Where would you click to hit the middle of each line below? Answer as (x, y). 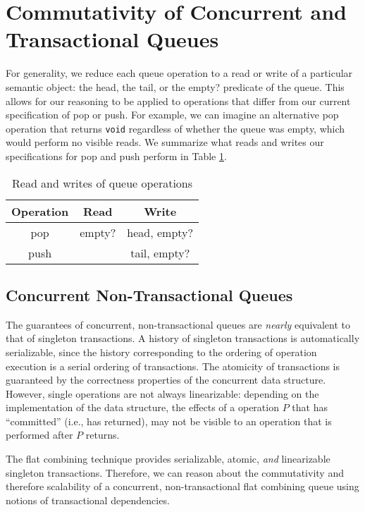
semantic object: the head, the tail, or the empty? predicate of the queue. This (175, 86)
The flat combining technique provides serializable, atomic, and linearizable (168, 459)
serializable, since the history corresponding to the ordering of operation (161, 352)
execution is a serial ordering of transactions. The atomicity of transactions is (173, 366)
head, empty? (160, 232)
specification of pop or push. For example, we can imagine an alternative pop (172, 115)
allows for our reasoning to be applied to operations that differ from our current (178, 100)
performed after (39, 435)
